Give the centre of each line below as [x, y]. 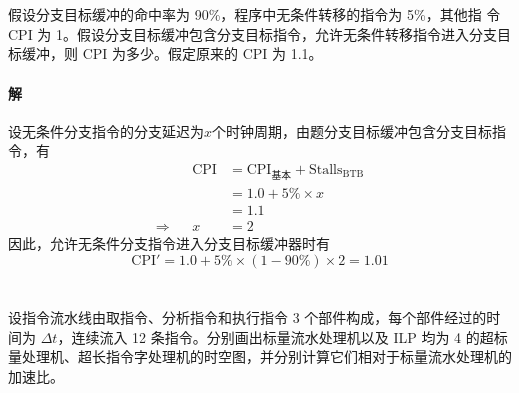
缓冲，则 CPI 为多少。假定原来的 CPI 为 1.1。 [172, 53]
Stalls [325, 169]
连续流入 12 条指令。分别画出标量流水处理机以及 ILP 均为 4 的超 [282, 336]
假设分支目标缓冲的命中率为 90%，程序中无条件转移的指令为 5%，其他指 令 [254, 14]
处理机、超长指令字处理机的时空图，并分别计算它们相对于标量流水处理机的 [266, 356]
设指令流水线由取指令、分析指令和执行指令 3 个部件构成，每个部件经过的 [247, 317]
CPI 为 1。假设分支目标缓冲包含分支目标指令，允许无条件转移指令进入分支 [253, 33]
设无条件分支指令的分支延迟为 [106, 130]
